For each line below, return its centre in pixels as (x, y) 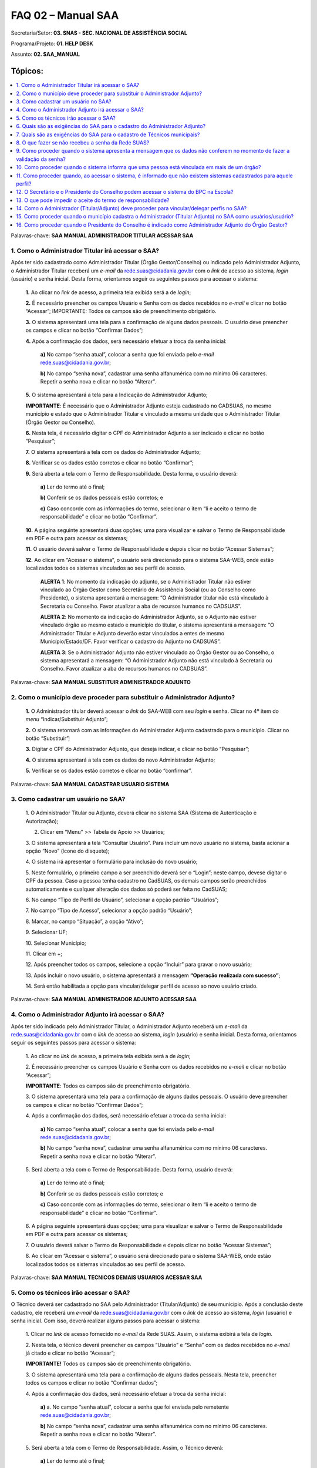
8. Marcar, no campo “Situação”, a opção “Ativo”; (85, 921)
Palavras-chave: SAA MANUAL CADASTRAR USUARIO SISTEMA (90, 784)
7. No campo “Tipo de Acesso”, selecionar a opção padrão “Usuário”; (109, 911)
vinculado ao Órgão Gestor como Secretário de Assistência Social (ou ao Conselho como (148, 590)
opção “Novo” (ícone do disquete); (68, 851)
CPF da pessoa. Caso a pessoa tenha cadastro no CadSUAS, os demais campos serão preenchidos (146, 881)
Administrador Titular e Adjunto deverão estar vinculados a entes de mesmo (132, 633)
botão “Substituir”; (48, 738)
